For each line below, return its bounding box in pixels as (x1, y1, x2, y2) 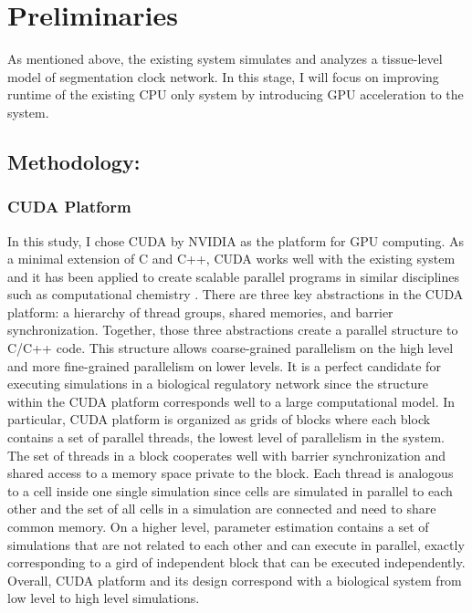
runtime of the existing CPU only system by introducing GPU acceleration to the (7, 85, 464, 104)
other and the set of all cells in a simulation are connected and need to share (7, 499, 436, 518)
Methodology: (7, 147, 141, 175)
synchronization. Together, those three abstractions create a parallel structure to (7, 320, 458, 339)
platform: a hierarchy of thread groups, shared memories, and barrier (7, 302, 393, 321)
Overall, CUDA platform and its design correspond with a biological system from (7, 570, 462, 589)
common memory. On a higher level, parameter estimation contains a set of (7, 517, 429, 535)
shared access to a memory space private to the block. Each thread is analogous (7, 463, 454, 483)
